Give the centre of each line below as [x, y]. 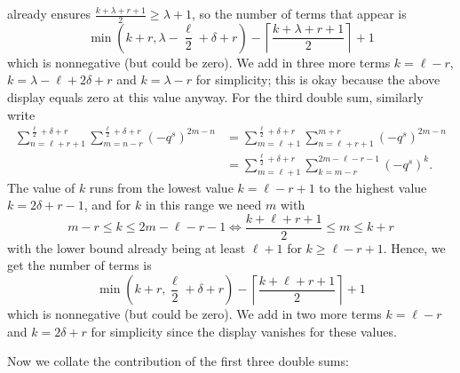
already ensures [49, 13]
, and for [107, 205]
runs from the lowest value [161, 187]
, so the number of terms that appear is [299, 13]
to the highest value [373, 187]
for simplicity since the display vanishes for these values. [244, 331]
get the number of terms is [79, 265]
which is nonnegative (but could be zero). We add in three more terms [199, 62]
